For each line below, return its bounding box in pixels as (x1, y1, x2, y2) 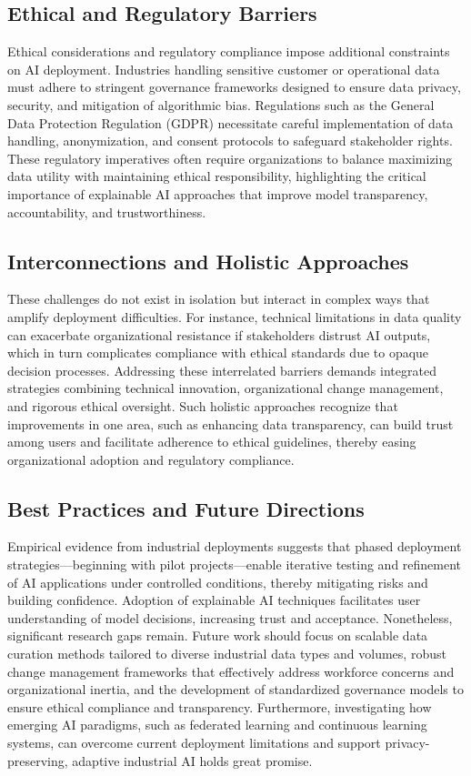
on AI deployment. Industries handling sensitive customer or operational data (7, 59, 440, 78)
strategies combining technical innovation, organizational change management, (7, 378, 444, 398)
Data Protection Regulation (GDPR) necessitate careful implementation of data (7, 113, 454, 132)
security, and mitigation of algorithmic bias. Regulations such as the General (7, 95, 435, 114)
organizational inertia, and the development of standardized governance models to (7, 680, 464, 699)
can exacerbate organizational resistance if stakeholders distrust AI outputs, (7, 325, 431, 344)
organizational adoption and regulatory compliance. (7, 449, 295, 469)
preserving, (7, 751, 68, 770)
